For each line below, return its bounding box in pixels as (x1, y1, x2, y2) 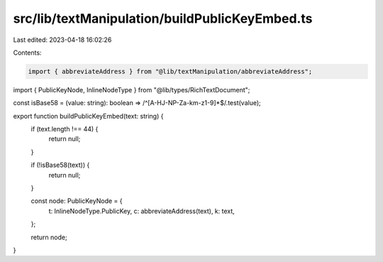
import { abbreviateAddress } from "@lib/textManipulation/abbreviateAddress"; (28, 67, 313, 75)
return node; (30, 233, 67, 241)
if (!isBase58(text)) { (30, 160, 90, 170)
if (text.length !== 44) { (30, 125, 99, 133)
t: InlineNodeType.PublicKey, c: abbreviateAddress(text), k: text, (48, 207, 235, 215)
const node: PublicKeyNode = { (30, 197, 123, 205)
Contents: (13, 48, 42, 57)
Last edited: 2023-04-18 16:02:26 (13, 36, 112, 44)
